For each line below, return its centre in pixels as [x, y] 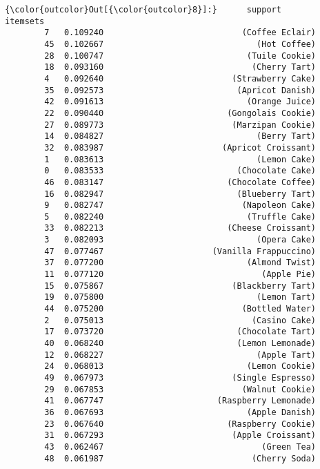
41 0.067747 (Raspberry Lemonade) [180, 401]
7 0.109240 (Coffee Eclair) [180, 33]
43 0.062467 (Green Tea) [180, 447]
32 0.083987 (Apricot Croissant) [180, 147]
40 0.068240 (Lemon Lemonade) [180, 344]
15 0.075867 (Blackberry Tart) [180, 286]
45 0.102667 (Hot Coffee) [180, 44]
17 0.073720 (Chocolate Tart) [180, 332]
